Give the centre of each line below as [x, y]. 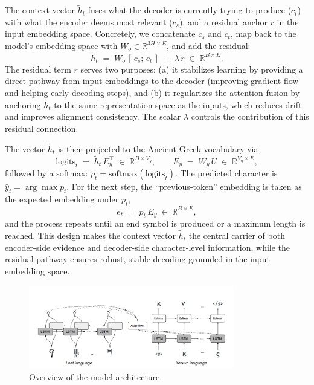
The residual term [38, 69]
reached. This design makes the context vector [90, 235]
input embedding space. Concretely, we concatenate [100, 34]
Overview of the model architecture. [96, 376]
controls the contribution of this [250, 116]
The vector [25, 148]
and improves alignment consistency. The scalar [93, 116]
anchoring [23, 104]
